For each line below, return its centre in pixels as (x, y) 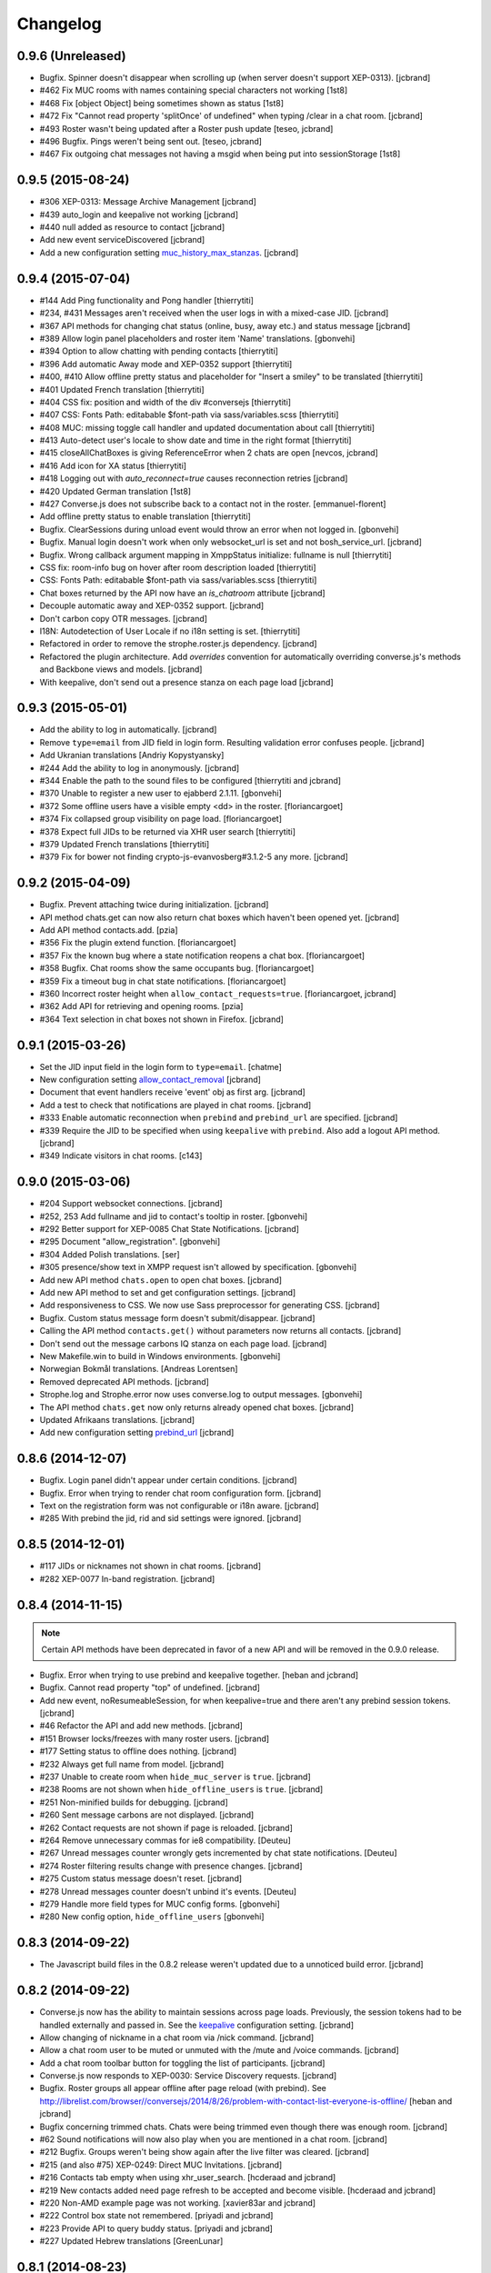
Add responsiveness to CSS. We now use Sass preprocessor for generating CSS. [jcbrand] (210, 1306)
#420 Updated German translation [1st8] (115, 491)
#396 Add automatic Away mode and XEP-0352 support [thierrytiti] (166, 364)
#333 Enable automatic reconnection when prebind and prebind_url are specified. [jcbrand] (219, 1117)
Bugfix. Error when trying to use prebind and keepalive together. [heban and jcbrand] (199, 1675)
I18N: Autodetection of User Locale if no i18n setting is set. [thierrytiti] (170, 631)
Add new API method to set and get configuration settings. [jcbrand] (168, 1293)
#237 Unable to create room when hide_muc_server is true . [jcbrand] (175, 1777)
